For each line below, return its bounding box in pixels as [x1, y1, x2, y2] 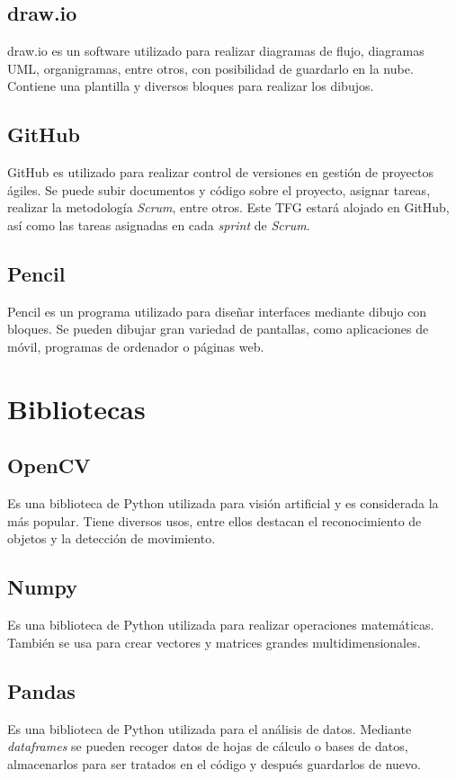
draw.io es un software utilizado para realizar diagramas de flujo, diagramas [7, 41, 425, 60]
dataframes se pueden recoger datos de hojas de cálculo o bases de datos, [7, 737, 408, 756]
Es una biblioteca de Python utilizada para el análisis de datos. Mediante [7, 719, 412, 738]
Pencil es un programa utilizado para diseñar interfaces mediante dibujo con [7, 301, 427, 320]
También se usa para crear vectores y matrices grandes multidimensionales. [7, 632, 421, 651]
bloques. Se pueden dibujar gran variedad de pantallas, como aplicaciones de [7, 319, 429, 338]
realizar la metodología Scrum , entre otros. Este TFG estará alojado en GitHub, [7, 198, 450, 217]
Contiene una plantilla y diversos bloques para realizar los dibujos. [7, 76, 374, 95]
